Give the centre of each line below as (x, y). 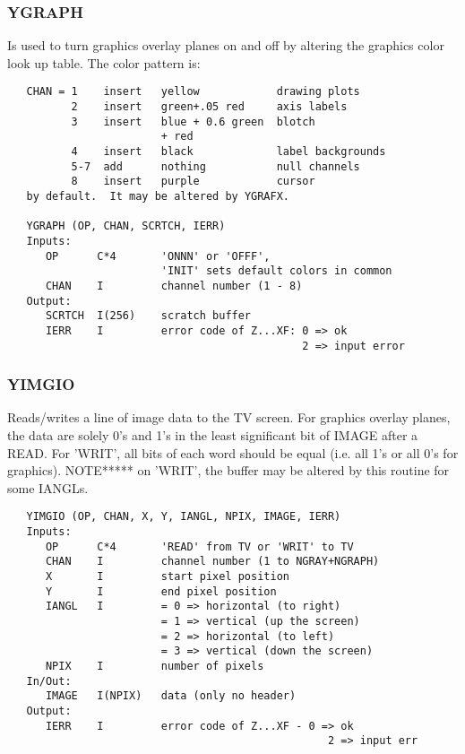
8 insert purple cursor (193, 182)
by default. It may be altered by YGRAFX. (158, 196)
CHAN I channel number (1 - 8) (174, 286)
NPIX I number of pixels (155, 666)
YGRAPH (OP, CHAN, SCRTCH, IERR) (126, 226)
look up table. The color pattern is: (104, 62)
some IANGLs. (48, 487)
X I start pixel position (167, 577)
